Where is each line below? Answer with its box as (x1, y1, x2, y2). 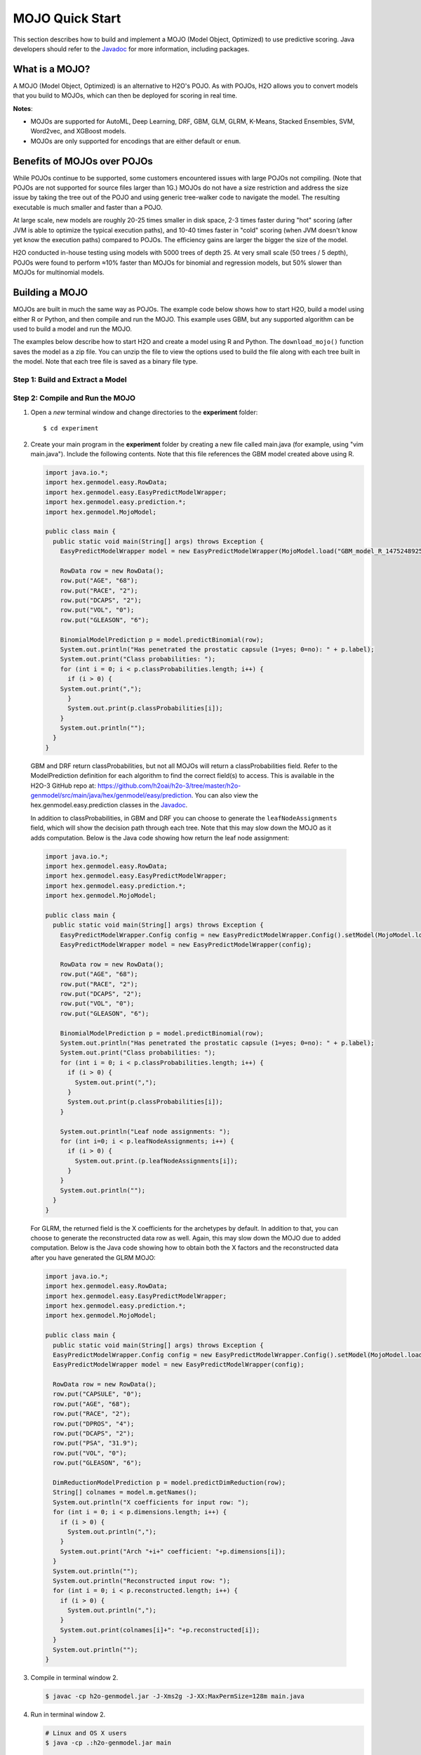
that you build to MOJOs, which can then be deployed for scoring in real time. (13, 91, 238, 100)
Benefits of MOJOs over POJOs (13, 155, 154, 167)
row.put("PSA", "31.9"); (53, 1439, 138, 1448)
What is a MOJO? (13, 63, 91, 75)
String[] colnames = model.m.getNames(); (53, 1488, 198, 1497)
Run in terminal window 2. (30, 1710, 106, 1718)
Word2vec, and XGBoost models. (30, 127, 126, 135)
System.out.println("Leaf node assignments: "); (60, 1127, 231, 1135)
